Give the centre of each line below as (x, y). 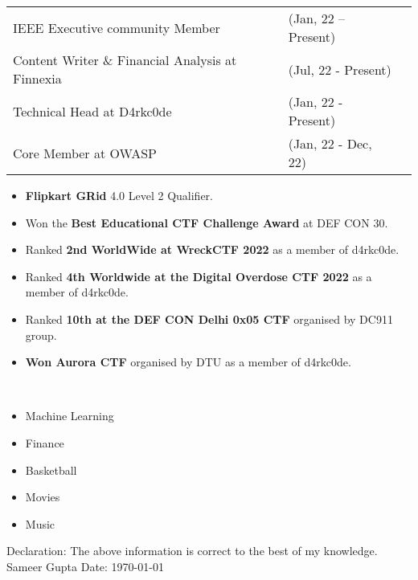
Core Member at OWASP (85, 153)
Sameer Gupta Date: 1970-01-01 (85, 566)
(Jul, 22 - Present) (340, 69)
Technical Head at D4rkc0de (92, 111)
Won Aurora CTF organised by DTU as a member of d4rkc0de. (188, 362)
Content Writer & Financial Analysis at (125, 60)
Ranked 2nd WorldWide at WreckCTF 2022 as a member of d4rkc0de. (212, 249)
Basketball (51, 470)
